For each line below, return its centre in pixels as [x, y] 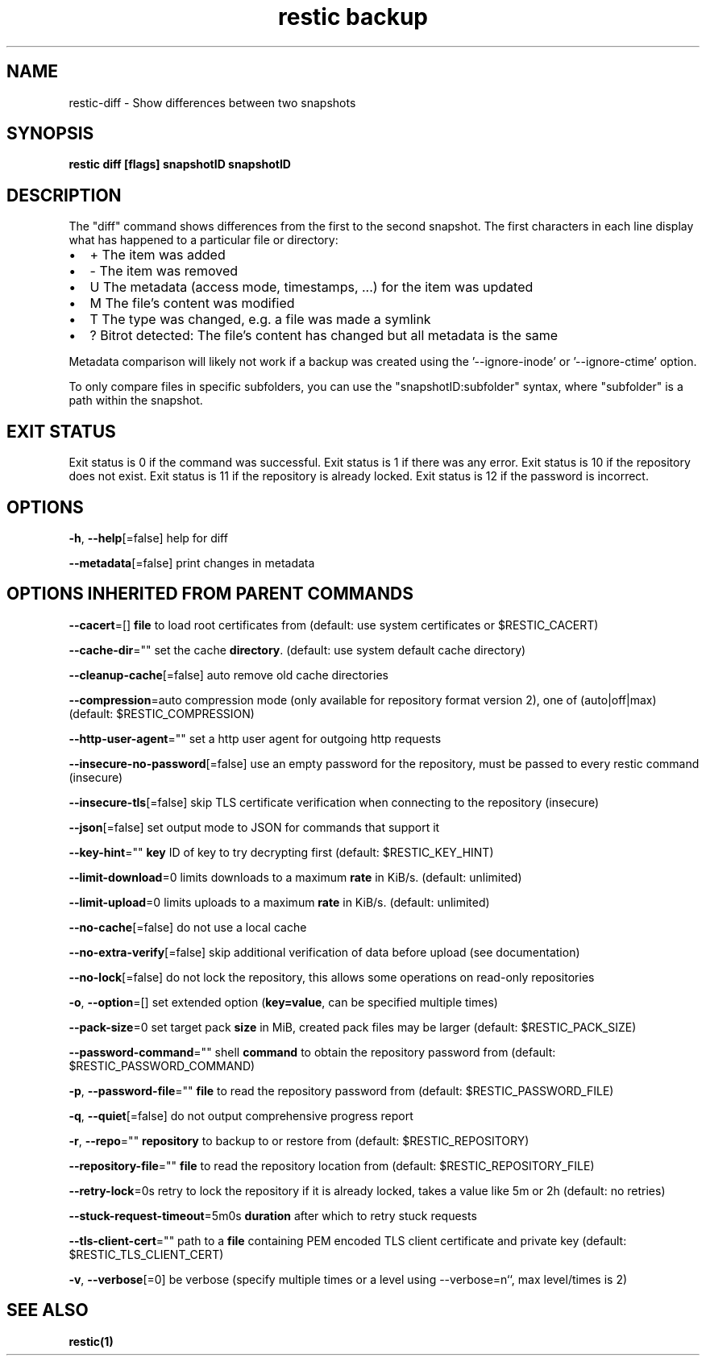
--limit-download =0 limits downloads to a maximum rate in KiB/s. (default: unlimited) [295, 877]
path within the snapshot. [136, 401]
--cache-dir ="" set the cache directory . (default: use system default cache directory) [297, 650]
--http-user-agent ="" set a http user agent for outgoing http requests [255, 738]
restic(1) [91, 1341]
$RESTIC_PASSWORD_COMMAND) [162, 1065]
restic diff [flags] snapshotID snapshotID [180, 164]
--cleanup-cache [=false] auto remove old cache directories [228, 675]
